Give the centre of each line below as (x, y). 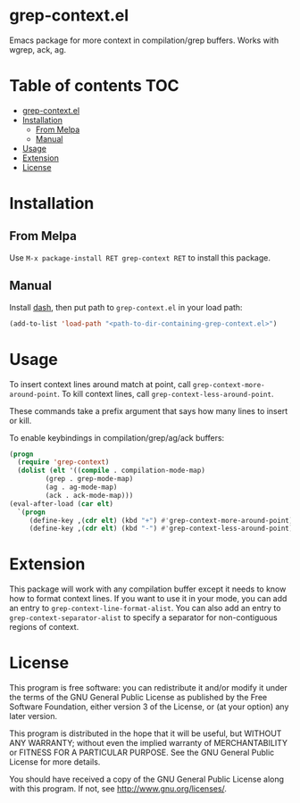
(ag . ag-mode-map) (81, 487)
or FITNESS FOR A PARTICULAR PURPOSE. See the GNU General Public (142, 753)
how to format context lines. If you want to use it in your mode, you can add (148, 599)
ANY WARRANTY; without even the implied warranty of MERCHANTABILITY (149, 743)
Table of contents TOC (95, 86)
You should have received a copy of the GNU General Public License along (146, 779)
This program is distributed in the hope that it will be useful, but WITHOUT (146, 733)
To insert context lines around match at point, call (100, 384)
